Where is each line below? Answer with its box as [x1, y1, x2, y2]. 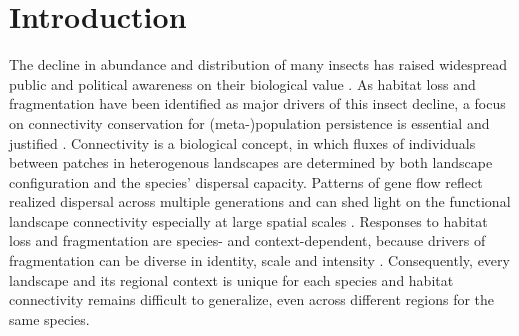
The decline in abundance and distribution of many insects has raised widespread [9, 54, 507, 75]
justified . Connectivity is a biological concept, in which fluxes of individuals [9, 132, 476, 153]
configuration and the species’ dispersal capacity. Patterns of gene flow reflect [9, 171, 483, 192]
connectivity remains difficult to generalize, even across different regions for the [9, 289, 495, 310]
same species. [9, 308, 90, 329]
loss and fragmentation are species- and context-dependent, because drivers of [9, 230, 486, 251]
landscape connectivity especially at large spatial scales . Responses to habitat [9, 210, 488, 231]
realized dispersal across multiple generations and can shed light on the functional [9, 191, 511, 212]
